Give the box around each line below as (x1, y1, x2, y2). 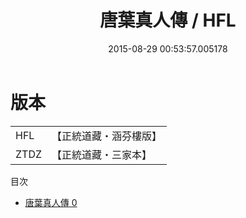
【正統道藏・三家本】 (51, 147, 153, 161)
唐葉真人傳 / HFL (99, 9, 237, 32)
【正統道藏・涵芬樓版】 (51, 129, 163, 143)
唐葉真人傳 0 (24, 196, 78, 208)
